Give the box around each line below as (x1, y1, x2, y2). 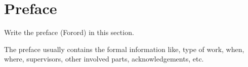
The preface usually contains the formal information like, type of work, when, (4, 43, 244, 54)
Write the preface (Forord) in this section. (4, 27, 134, 37)
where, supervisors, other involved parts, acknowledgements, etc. (4, 53, 204, 64)
